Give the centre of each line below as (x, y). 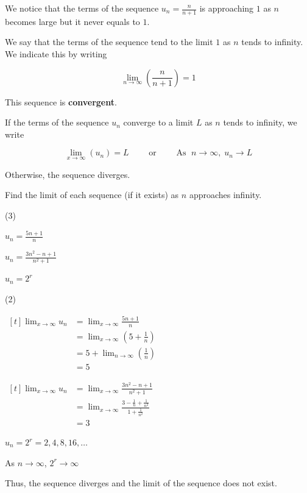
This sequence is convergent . (61, 101)
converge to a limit (158, 122)
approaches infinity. (225, 195)
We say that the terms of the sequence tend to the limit (109, 42)
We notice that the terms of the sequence (82, 8)
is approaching (227, 8)
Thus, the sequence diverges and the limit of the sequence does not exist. (141, 483)
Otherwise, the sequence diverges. (68, 174)
